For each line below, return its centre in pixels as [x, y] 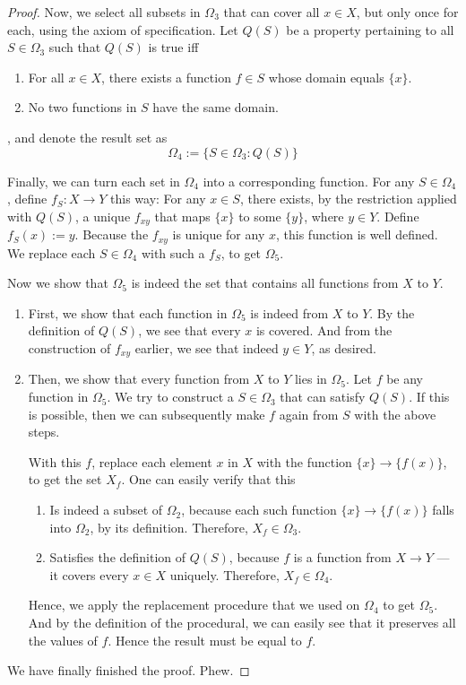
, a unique [103, 216]
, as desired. [344, 348]
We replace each [52, 252]
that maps [182, 216]
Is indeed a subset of [106, 510]
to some [260, 216]
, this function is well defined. [357, 234]
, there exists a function [166, 77]
